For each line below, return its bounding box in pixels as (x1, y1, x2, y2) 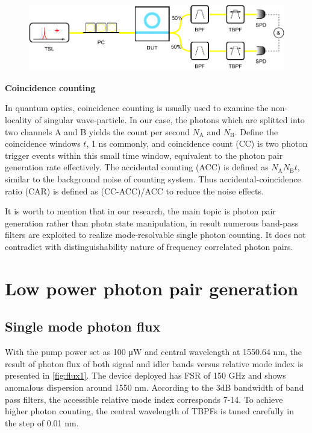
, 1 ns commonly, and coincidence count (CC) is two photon (86, 137, 308, 150)
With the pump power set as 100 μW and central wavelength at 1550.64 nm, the (5, 345, 302, 358)
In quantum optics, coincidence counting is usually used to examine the (5, 101, 269, 114)
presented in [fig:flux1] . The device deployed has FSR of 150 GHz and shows (5, 369, 286, 382)
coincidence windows (5, 137, 81, 150)
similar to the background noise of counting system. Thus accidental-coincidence (5, 172, 301, 185)
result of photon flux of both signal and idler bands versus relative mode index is (5, 357, 304, 370)
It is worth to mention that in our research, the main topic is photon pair (5, 205, 276, 217)
